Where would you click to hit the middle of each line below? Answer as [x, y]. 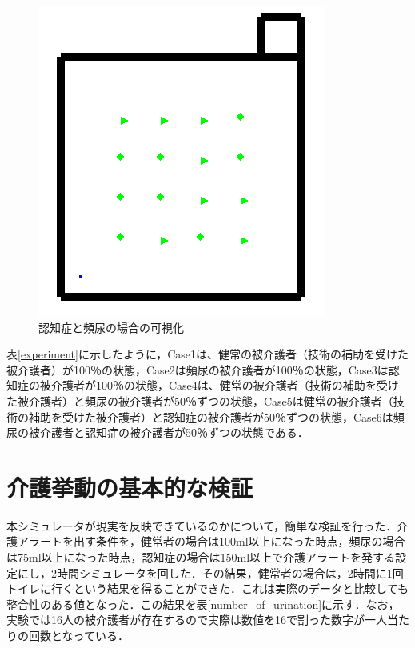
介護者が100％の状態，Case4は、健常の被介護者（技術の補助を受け [225, 385]
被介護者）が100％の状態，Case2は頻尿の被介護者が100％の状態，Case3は [198, 369]
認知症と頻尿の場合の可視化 [111, 327]
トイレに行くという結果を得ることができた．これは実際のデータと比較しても [207, 588]
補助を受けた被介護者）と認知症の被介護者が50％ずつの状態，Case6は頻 [216, 416]
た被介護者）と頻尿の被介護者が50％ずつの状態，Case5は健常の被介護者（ [200, 400]
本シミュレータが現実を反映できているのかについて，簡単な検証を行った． [202, 525]
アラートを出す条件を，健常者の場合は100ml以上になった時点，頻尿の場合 [211, 541]
